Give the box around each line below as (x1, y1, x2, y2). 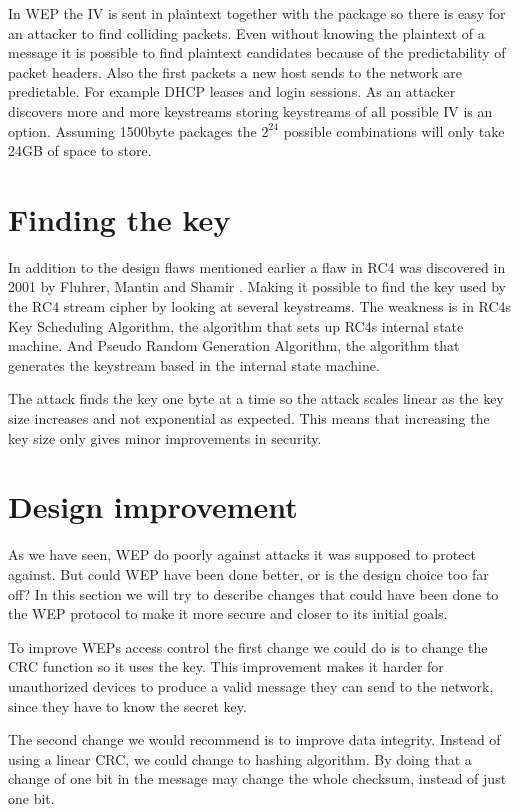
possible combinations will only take (283, 120, 505, 141)
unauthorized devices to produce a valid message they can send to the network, (8, 675, 494, 696)
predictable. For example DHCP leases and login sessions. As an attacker (8, 81, 456, 102)
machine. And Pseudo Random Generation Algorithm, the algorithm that (8, 335, 460, 356)
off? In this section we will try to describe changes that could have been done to (8, 583, 499, 604)
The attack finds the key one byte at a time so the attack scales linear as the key (8, 388, 504, 409)
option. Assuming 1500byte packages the (8, 120, 257, 141)
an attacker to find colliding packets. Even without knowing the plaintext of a (8, 22, 485, 43)
